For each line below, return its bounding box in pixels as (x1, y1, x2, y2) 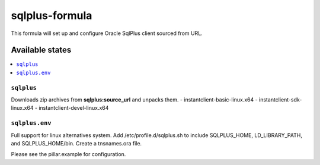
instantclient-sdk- (258, 96, 302, 103)
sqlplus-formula (11, 9, 92, 22)
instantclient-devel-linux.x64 (39, 104, 109, 112)
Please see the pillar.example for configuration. (11, 151, 126, 158)
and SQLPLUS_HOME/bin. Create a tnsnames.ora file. (11, 139, 142, 147)
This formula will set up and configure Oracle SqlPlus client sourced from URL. (11, 30, 203, 37)
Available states (11, 45, 72, 55)
